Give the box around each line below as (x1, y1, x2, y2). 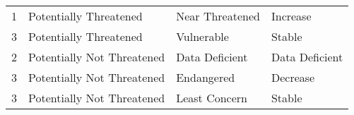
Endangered (176, 69, 235, 85)
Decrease (271, 69, 315, 85)
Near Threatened (176, 8, 260, 24)
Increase (271, 8, 312, 24)
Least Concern (176, 90, 247, 106)
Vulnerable (176, 28, 229, 44)
